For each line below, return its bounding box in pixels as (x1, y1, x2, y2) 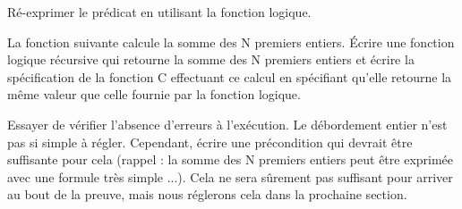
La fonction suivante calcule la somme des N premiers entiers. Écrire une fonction (7, 32, 455, 51)
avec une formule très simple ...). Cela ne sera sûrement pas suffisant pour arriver (7, 167, 453, 186)
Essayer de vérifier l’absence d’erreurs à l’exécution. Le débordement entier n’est (7, 114, 448, 133)
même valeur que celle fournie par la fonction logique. (7, 85, 301, 104)
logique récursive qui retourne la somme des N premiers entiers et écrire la (7, 50, 415, 69)
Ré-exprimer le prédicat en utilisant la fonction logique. (7, 3, 312, 21)
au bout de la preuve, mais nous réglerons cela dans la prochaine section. (7, 185, 407, 204)
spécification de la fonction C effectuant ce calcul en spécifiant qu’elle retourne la (7, 67, 452, 86)
